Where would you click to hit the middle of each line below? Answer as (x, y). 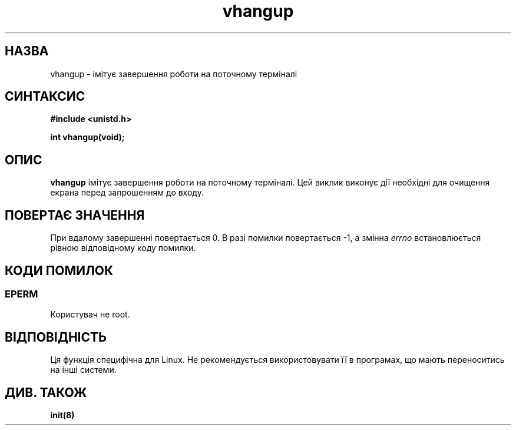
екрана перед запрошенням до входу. (127, 193)
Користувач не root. (90, 315)
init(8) (62, 415)
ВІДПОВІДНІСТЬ (56, 337)
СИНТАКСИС (45, 97)
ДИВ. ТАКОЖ (46, 392)
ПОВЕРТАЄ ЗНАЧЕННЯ (75, 215)
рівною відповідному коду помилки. (123, 248)
